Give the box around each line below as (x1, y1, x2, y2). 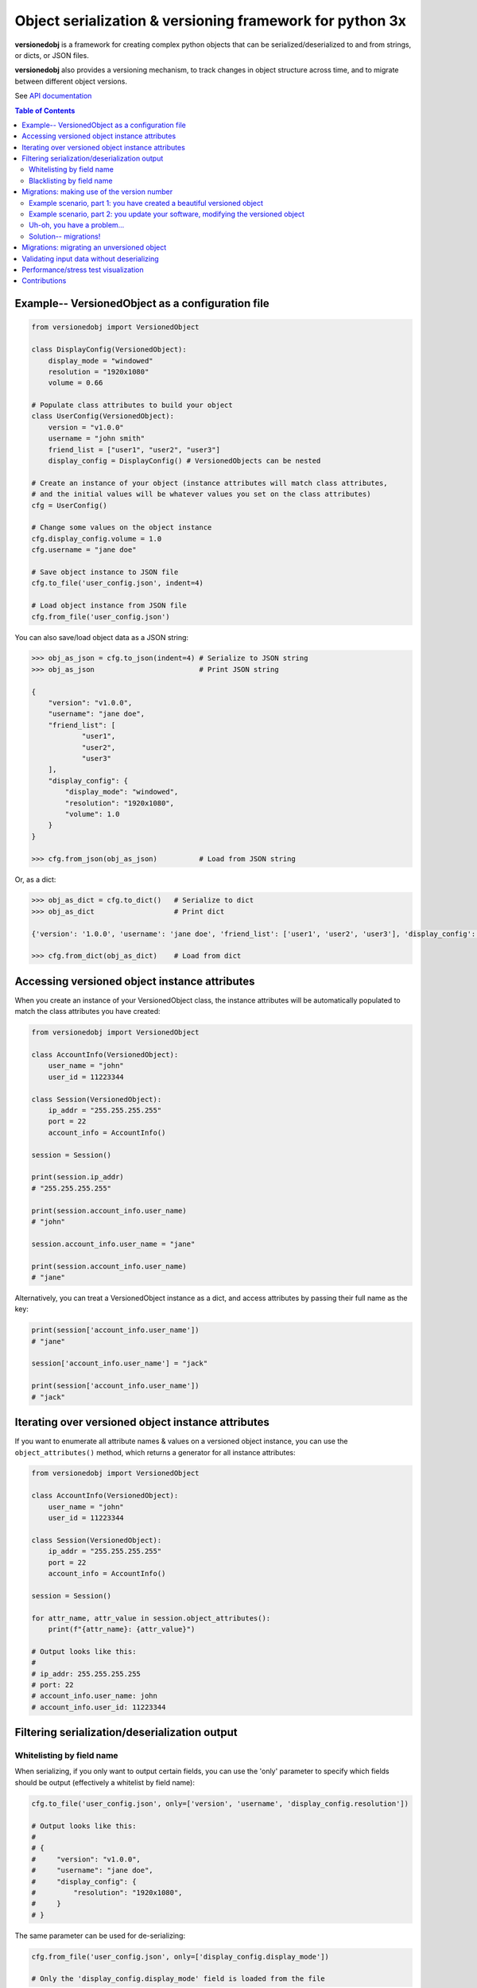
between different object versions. (14, 76, 127, 86)
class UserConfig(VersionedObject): (31, 412, 175, 421)
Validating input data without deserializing (21, 254, 159, 263)
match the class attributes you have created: (14, 1007, 161, 1016)
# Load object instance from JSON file (31, 601, 187, 610)
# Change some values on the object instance (31, 523, 212, 532)
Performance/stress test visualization (21, 265, 144, 274)
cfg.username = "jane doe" (31, 546, 137, 554)
